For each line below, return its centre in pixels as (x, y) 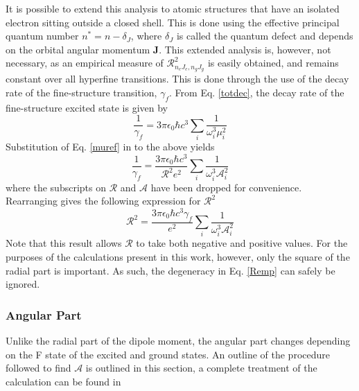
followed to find (38, 368)
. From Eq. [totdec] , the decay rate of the (257, 92)
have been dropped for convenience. (226, 187)
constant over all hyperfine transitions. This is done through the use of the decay (177, 79)
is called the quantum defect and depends (265, 36)
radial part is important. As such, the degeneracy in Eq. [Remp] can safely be (170, 270)
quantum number (42, 36)
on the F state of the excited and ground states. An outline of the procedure (168, 354)
